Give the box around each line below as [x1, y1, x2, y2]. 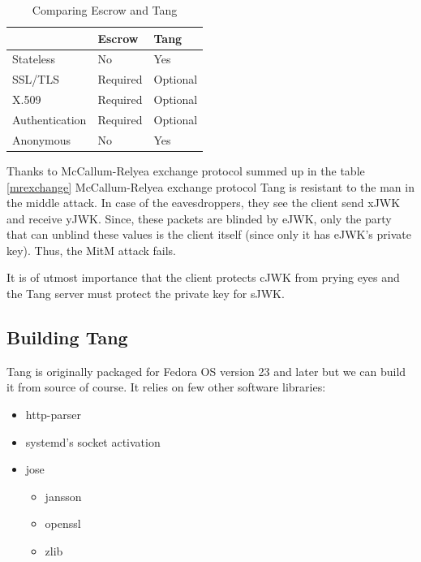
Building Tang [6, 325, 128, 350]
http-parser [25, 406, 82, 423]
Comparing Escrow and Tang [32, 2, 178, 18]
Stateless [12, 50, 56, 67]
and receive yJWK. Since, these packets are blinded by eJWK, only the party [6, 210, 392, 227]
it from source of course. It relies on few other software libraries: [6, 378, 326, 396]
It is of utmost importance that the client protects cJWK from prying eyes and [6, 269, 400, 286]
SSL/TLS [12, 71, 59, 88]
